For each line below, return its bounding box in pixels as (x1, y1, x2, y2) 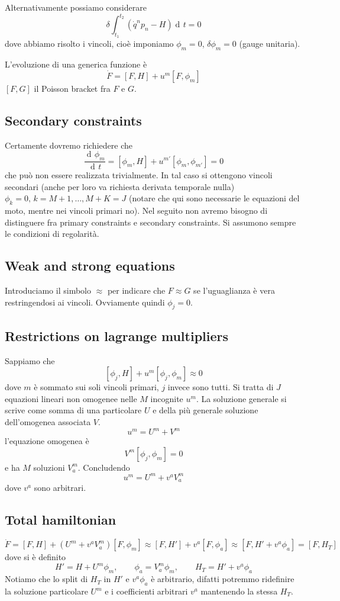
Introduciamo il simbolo (5, 284, 91, 297)
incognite (150, 392, 183, 404)
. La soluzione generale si (196, 392, 287, 404)
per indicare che (107, 284, 166, 297)
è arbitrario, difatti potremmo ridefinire (151, 573, 294, 585)
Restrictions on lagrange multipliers (5, 326, 229, 345)
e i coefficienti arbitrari (105, 585, 188, 597)
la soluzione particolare (5, 585, 88, 597)
